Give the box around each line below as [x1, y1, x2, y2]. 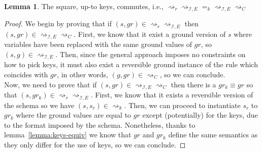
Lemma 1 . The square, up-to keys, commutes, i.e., [4, 1, 163, 11]
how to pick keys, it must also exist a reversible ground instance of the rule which [4, 59, 258, 70]
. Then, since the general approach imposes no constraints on [55, 48, 246, 59]
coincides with [4, 69, 48, 79]
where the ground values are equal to [16, 110, 132, 120]
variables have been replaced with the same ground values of [4, 39, 192, 49]
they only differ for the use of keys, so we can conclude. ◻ [4, 139, 186, 149]
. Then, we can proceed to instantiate [124, 99, 241, 110]
